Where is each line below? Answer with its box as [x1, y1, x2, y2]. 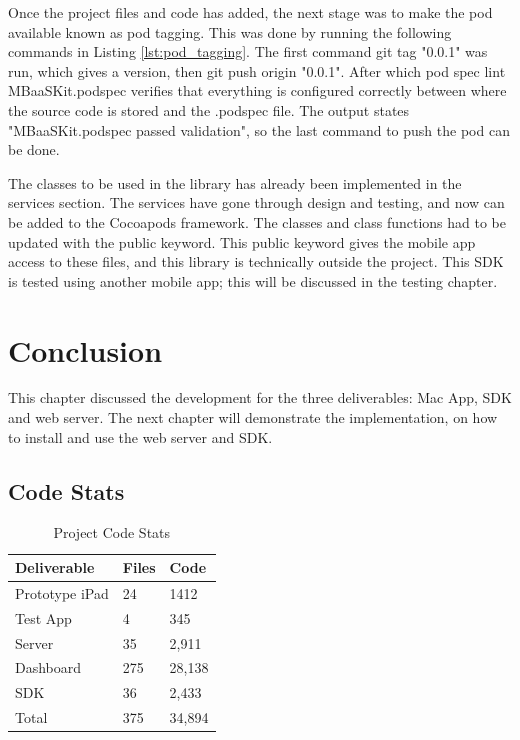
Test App [15, 607, 72, 628]
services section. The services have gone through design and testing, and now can [8, 192, 505, 213]
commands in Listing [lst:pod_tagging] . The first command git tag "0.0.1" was [8, 41, 488, 62]
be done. [8, 139, 60, 160]
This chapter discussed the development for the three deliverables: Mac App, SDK [8, 387, 512, 408]
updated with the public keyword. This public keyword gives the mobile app [8, 231, 476, 252]
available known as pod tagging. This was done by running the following [8, 21, 452, 42]
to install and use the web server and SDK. [8, 426, 273, 447]
